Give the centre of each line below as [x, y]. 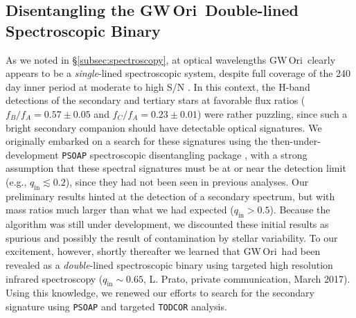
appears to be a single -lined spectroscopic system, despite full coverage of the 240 [178, 73]
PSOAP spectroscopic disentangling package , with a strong [185, 154]
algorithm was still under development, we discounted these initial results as [167, 224]
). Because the [300, 210]
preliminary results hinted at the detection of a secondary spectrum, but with [170, 196]
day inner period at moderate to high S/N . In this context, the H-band [158, 86]
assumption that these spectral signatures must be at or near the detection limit [176, 168]
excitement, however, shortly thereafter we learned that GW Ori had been [163, 251]
